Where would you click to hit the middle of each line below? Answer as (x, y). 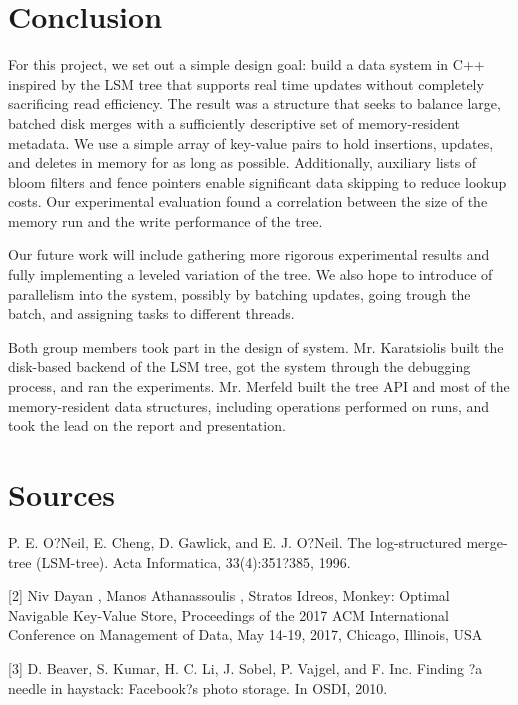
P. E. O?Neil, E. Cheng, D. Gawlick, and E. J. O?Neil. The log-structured (235, 541)
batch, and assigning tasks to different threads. (151, 313)
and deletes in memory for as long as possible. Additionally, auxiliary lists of (242, 162)
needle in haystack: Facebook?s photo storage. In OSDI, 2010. (198, 687)
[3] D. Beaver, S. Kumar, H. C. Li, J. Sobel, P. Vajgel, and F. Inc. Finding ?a (245, 667)
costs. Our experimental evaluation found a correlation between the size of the (248, 201)
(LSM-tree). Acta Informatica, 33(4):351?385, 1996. (193, 561)
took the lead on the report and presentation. (147, 425)
